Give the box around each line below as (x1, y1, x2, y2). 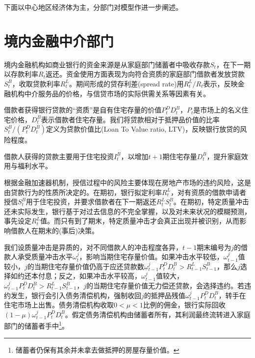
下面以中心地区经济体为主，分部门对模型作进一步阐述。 (4, 2, 182, 12)
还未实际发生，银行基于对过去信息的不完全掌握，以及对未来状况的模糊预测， (4, 206, 251, 216)
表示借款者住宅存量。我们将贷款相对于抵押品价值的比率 (41, 114, 220, 124)
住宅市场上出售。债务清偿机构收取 (4, 300, 114, 310)
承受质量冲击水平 (17, 251, 73, 262)
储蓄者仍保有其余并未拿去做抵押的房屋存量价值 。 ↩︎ (15, 344, 179, 355)
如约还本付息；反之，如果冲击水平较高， (10, 271, 141, 281)
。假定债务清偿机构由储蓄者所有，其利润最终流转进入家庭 (65, 309, 251, 319)
